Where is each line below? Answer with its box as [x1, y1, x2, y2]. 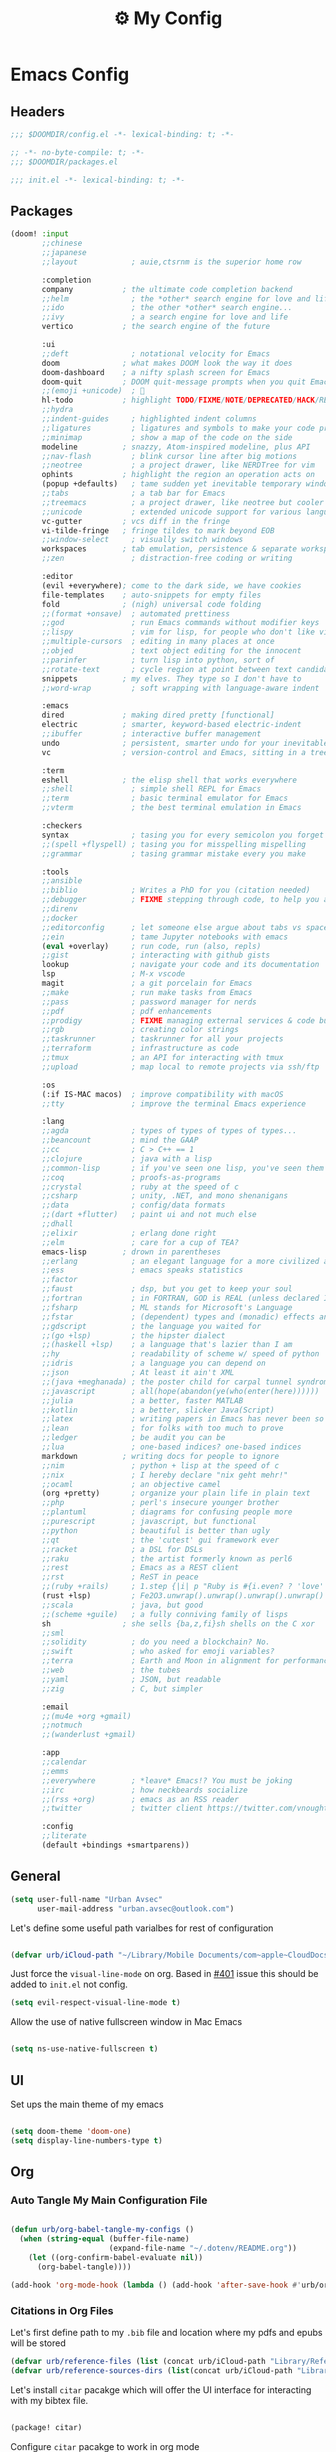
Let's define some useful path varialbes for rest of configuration [10, 1922, 274, 1934]
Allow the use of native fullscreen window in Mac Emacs [10, 2016, 243, 2028]
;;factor [41, 1275, 78, 1285]
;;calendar [41, 1757, 87, 1767]
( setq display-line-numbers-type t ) [10, 2135, 163, 2146]
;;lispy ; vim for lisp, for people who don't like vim [41, 627, 333, 637]
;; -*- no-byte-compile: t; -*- [10, 147, 145, 157]
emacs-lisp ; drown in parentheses [41, 1247, 222, 1257]
